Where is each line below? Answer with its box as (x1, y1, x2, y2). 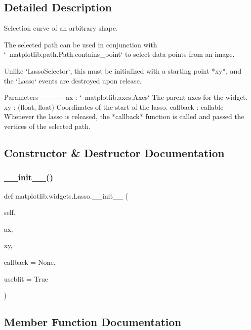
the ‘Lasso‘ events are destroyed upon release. (4, 75, 142, 85)
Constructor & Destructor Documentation (4, 145, 225, 160)
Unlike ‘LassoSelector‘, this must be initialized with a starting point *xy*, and (4, 65, 242, 76)
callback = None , (4, 256, 56, 267)
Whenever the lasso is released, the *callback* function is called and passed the (4, 111, 244, 122)
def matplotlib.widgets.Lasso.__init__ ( (4, 190, 128, 201)
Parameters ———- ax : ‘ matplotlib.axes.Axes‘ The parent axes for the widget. (4, 92, 248, 102)
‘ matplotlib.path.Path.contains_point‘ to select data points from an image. (4, 49, 235, 59)
